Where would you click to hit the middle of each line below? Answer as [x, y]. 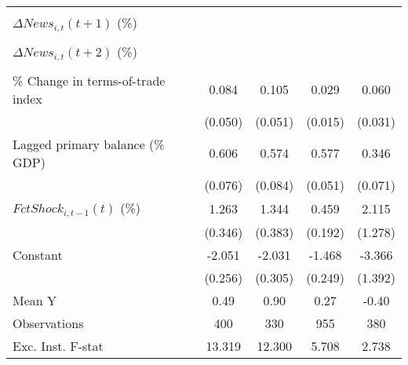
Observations [48, 323]
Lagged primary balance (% [89, 144]
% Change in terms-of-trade [89, 80]
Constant [38, 254]
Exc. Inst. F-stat [58, 345]
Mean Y [35, 300]
